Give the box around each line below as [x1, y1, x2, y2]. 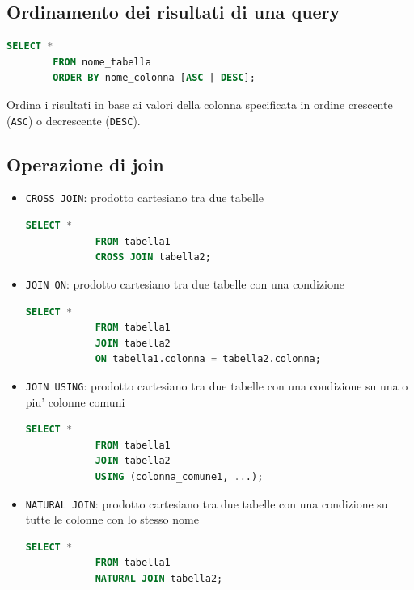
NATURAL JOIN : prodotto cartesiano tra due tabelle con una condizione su [25, 495, 388, 512]
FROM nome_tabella [53, 56, 151, 68]
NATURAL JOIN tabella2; [95, 572, 223, 584]
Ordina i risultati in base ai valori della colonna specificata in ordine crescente [6, 95, 393, 112]
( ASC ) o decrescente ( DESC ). [6, 112, 141, 129]
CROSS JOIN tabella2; [95, 251, 211, 263]
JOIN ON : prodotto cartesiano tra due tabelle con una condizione [25, 275, 344, 292]
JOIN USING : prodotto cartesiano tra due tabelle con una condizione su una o [25, 377, 408, 394]
